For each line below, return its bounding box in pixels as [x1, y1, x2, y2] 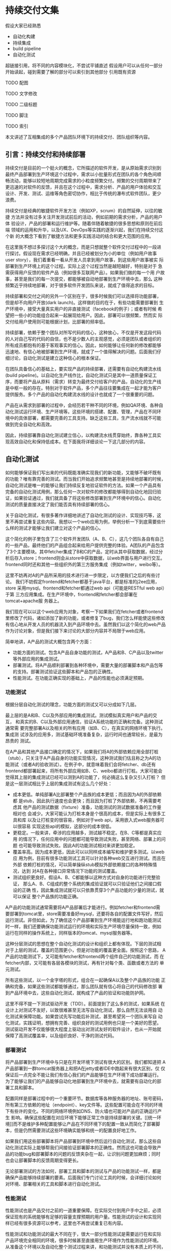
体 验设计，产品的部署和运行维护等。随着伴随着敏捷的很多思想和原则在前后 [5, 220, 163, 226]
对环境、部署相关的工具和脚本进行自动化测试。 [5, 1181, 103, 1187]
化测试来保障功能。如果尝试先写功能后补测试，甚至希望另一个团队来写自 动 [5, 1013, 163, 1019]
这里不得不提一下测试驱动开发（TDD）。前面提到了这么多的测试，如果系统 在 [5, 1000, 165, 1007]
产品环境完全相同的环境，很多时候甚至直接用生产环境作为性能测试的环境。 [5, 1237, 161, 1243]
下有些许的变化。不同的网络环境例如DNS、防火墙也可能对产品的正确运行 [5, 1108, 158, 1114]
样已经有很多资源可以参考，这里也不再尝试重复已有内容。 [5, 1220, 126, 1227]
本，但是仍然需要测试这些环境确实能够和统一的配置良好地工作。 [5, 1127, 139, 1134]
